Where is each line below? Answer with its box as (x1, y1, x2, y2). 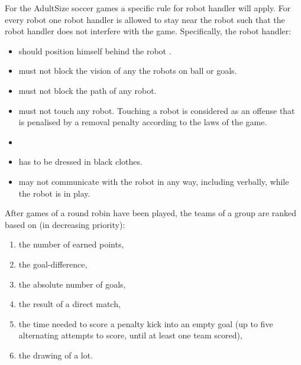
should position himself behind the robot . (18, 44, 171, 57)
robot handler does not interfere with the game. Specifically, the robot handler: (5, 25, 292, 37)
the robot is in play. (18, 187, 90, 199)
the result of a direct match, (18, 298, 121, 310)
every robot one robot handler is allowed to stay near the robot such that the (5, 13, 285, 25)
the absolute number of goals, (18, 278, 126, 290)
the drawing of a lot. (18, 348, 93, 361)
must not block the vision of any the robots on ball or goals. (18, 64, 237, 77)
